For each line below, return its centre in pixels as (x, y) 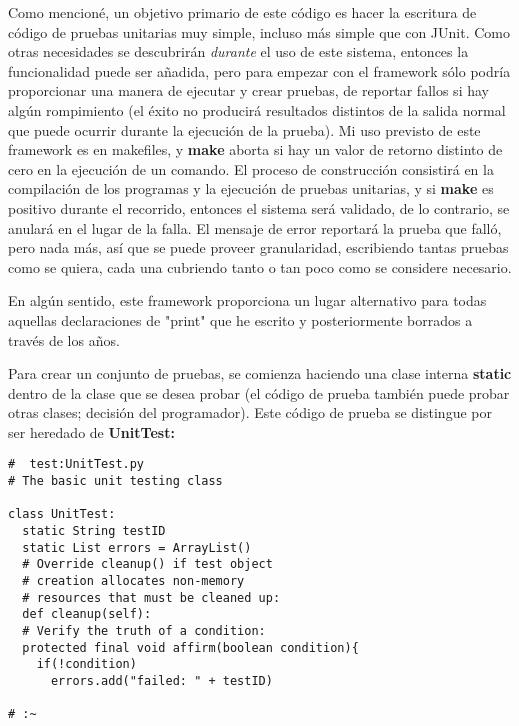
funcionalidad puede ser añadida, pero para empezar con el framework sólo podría (259, 70)
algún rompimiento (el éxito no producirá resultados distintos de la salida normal (257, 109)
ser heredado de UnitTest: (91, 431)
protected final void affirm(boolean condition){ (190, 647)
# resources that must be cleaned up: (151, 597)
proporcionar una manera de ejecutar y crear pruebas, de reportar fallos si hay (248, 90)
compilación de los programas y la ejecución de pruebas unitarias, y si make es (251, 188)
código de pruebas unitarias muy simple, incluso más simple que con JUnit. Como (259, 31)
